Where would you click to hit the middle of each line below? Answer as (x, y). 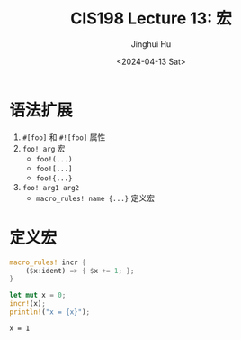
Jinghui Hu (151, 44)
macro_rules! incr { (48, 262)
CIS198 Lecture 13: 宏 (151, 18)
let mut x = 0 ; (38, 295)
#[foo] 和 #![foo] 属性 (64, 137)
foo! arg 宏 (44, 148)
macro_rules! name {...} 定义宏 (95, 198)
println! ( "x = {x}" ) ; (50, 312)
